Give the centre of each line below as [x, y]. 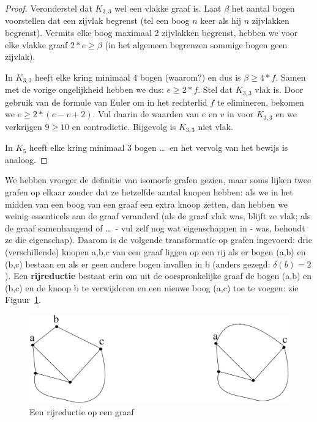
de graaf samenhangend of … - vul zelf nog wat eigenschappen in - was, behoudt [155, 227]
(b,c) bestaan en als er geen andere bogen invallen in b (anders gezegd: [138, 264]
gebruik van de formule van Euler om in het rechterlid [106, 102]
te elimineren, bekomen [260, 102]
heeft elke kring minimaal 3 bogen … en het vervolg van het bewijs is [158, 147]
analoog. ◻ [26, 159]
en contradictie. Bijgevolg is [124, 126]
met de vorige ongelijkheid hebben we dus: [84, 89]
